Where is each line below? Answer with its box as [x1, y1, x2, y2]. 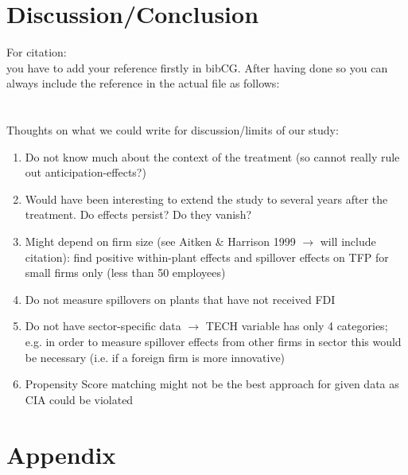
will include [320, 233, 376, 250]
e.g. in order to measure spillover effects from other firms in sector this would [25, 333, 402, 350]
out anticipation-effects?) [25, 164, 146, 181]
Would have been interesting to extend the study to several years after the [25, 190, 388, 207]
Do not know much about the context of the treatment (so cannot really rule [25, 148, 400, 165]
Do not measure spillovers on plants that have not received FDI [25, 290, 336, 307]
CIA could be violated [25, 391, 134, 407]
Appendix [6, 438, 116, 470]
